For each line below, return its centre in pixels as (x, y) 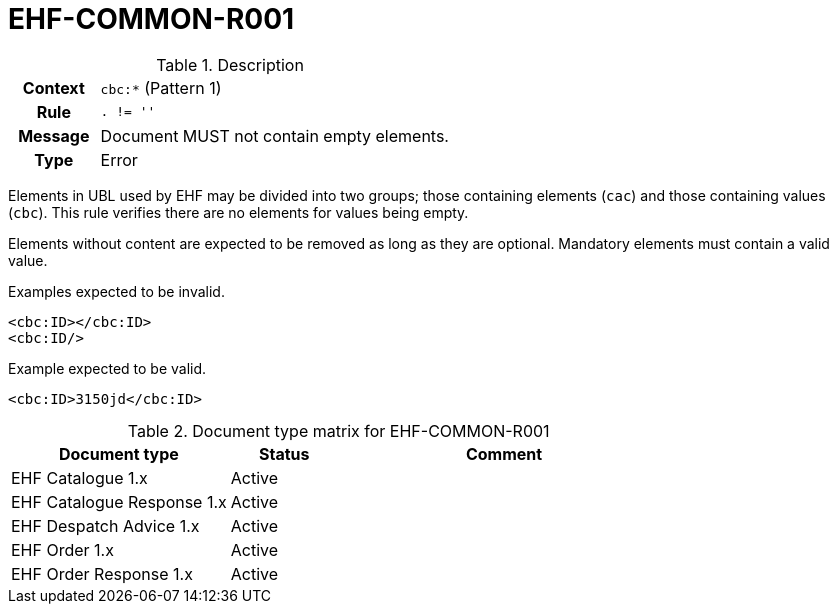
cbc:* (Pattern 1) (161, 87)
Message (54, 135)
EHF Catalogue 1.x (79, 477)
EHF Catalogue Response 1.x (119, 501)
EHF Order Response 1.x (102, 573)
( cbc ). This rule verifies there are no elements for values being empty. (238, 212)
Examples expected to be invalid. (116, 291)
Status (284, 453)
